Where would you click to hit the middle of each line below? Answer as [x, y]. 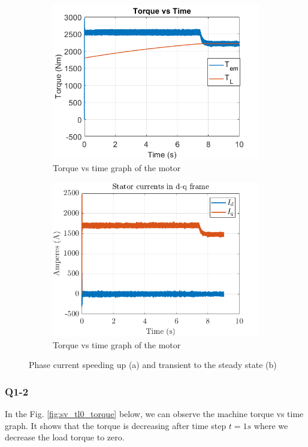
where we [271, 425]
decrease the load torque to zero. [65, 437]
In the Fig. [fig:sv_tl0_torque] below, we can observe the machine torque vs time [154, 414]
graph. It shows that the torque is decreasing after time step [116, 425]
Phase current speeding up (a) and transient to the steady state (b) [153, 365]
